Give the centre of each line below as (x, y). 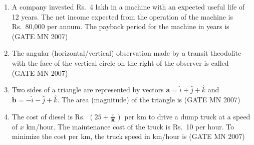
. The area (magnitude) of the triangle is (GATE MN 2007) (149, 100)
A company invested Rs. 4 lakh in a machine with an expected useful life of (128, 7)
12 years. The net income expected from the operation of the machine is (122, 16)
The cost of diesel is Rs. (48, 116)
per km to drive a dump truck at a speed (187, 116)
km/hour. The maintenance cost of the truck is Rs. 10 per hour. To (130, 126)
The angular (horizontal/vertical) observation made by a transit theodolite (126, 53)
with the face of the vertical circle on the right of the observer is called (120, 62)
